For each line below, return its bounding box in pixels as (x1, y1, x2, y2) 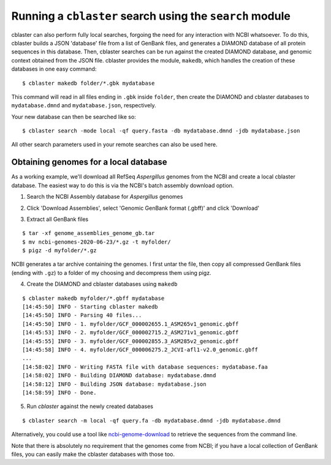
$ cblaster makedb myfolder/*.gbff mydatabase (22, 294, 165, 302)
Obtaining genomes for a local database (11, 157, 168, 167)
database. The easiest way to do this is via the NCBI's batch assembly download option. (11, 182, 234, 189)
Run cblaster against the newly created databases (26, 402, 153, 410)
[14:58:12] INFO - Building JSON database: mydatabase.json (22, 380, 207, 388)
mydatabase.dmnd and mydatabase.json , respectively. (11, 102, 156, 109)
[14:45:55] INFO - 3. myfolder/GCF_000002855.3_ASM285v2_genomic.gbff (22, 337, 239, 345)
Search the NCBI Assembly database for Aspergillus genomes (26, 193, 183, 201)
